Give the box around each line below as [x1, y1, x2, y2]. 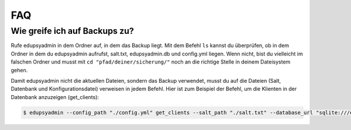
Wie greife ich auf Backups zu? [11, 26, 134, 36]
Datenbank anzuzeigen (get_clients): [11, 93, 99, 100]
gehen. [11, 66, 28, 73]
